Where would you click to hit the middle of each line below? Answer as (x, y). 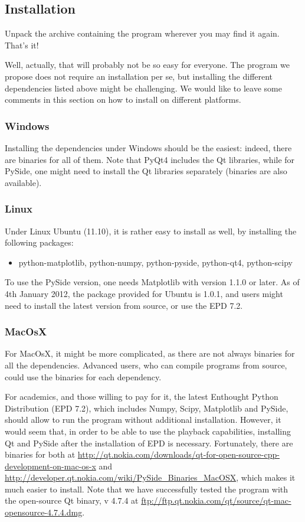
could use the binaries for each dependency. (83, 376)
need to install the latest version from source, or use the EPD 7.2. (124, 305)
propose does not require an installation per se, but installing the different (139, 76)
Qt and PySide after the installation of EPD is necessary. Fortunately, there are (149, 443)
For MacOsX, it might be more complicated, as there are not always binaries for (150, 353)
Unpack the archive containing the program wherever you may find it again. (142, 33)
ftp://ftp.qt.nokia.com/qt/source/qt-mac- (216, 500)
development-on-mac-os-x (50, 466)
